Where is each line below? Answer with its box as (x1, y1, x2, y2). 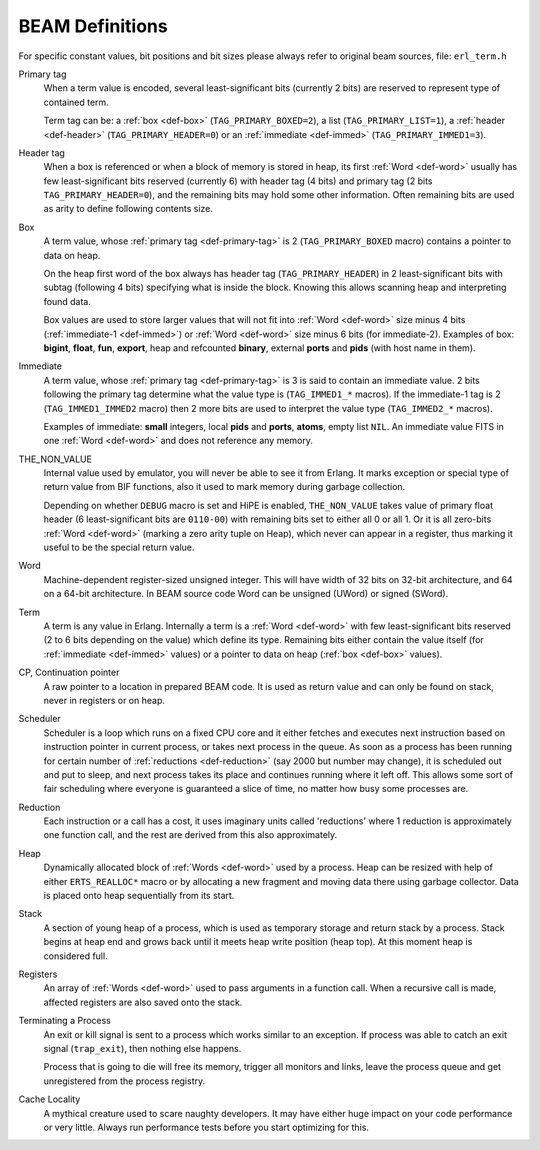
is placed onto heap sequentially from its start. (43, 890, 235, 902)
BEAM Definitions (18, 15, 169, 37)
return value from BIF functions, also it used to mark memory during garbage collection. (43, 481, 406, 493)
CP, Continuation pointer (18, 666, 120, 679)
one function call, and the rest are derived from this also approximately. (43, 829, 338, 841)
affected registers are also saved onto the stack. (43, 996, 243, 1008)
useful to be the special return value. (43, 541, 195, 554)
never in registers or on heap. (43, 694, 165, 706)
